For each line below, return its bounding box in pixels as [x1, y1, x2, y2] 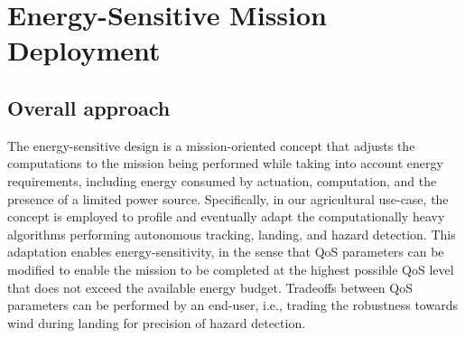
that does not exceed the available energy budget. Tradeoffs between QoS [7, 277, 413, 296]
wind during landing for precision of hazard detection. [7, 313, 306, 332]
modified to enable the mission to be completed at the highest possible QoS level [7, 259, 454, 278]
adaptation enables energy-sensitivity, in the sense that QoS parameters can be [7, 242, 444, 261]
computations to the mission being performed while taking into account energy [7, 154, 443, 173]
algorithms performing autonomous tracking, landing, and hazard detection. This [7, 224, 456, 243]
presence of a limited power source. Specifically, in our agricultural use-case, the [7, 189, 449, 208]
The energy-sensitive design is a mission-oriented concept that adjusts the [7, 136, 415, 155]
